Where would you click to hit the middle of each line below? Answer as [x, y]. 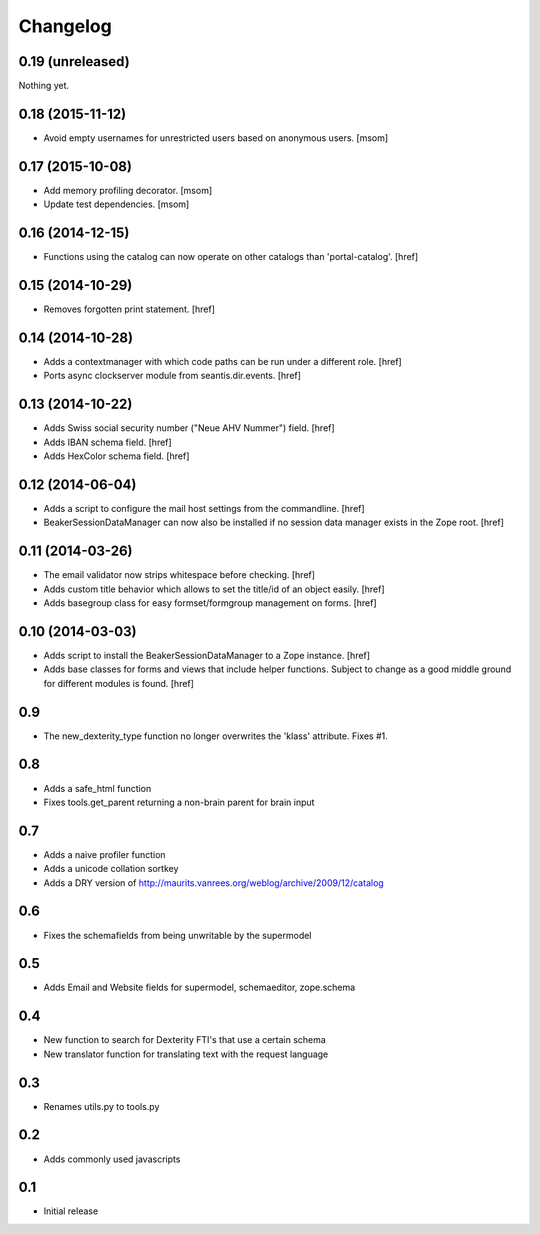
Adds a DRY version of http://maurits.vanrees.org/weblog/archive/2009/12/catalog [213, 882]
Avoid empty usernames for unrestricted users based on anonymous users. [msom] [216, 137]
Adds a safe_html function [97, 788]
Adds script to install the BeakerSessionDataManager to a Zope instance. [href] [206, 655]
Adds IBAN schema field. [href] [107, 442]
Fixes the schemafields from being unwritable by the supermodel [177, 935]
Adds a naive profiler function [104, 854]
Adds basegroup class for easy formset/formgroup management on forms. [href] [210, 603]
